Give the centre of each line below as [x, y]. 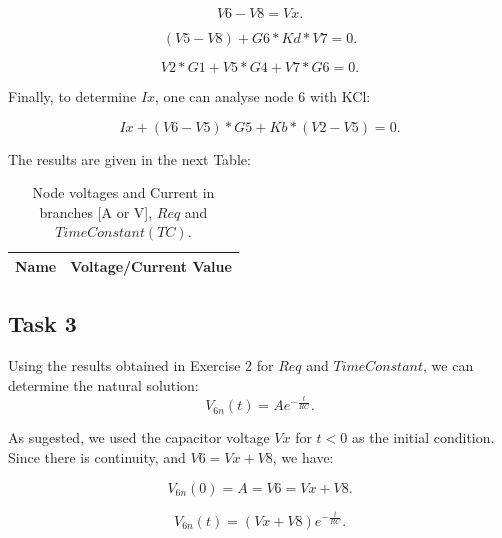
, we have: [303, 456]
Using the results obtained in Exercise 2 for [141, 365]
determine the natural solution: [103, 384]
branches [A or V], [96, 211]
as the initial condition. [423, 437]
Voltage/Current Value [151, 265]
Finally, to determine [72, 96]
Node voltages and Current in [123, 192]
